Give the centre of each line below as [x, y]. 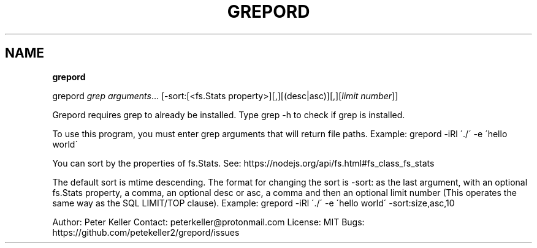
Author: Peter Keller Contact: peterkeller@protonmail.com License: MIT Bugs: [208, 222]
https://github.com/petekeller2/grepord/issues [146, 232]
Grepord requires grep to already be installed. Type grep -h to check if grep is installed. [229, 115]
